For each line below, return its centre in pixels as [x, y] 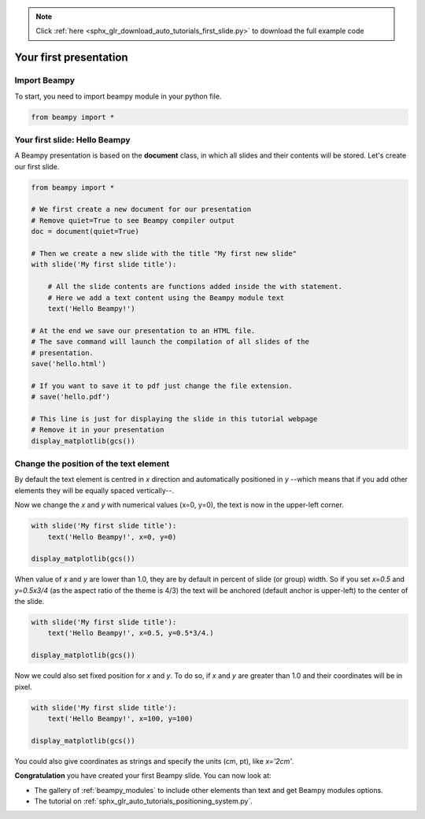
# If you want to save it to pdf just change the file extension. [162, 385]
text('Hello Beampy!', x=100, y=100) [120, 718]
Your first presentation [72, 58]
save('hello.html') [68, 363]
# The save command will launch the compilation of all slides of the [170, 342]
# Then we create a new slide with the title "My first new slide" [164, 253]
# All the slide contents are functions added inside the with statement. [195, 287]
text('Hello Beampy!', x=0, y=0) [112, 537]
